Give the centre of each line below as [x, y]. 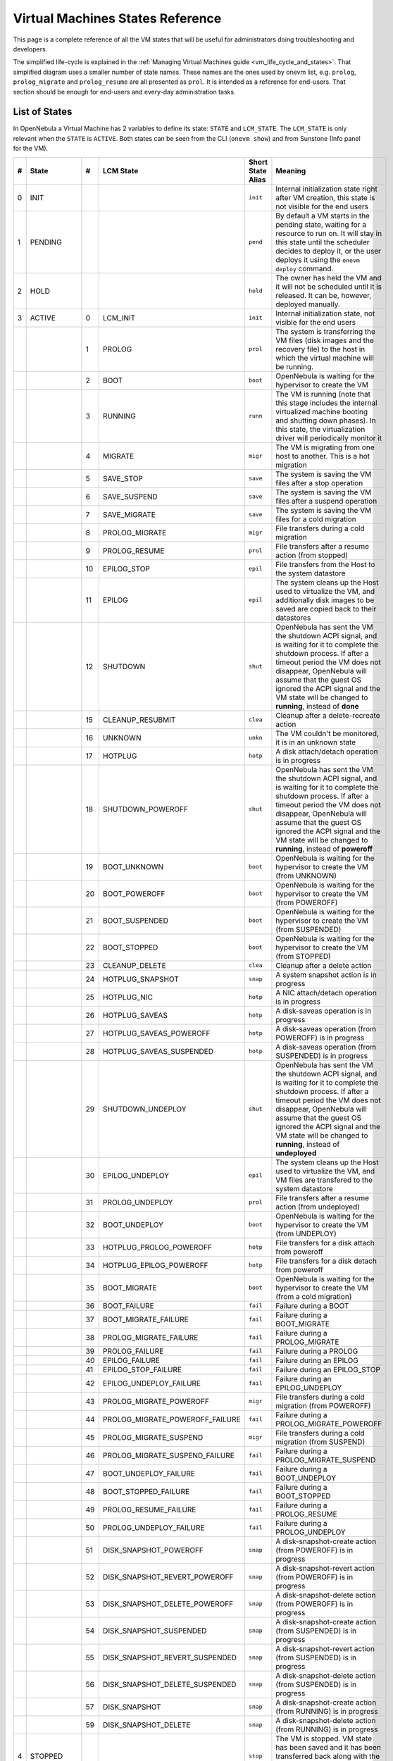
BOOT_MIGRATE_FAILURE [146, 1319]
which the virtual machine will [325, 358]
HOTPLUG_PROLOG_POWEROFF [157, 1247]
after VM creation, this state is [325, 197]
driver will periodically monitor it [329, 438]
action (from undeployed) [318, 1207]
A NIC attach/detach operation [326, 992]
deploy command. [305, 268]
